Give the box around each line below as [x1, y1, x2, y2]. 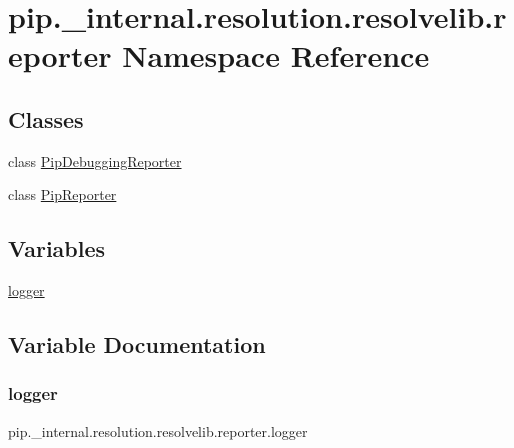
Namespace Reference [122, 35, 430, 76]
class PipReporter [8, 184, 117, 205]
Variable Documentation [8, 329, 266, 360]
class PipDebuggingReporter [8, 150, 182, 171]
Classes [8, 103, 84, 134]
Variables [8, 233, 106, 264]
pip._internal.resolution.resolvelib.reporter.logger [8, 420, 308, 441]
